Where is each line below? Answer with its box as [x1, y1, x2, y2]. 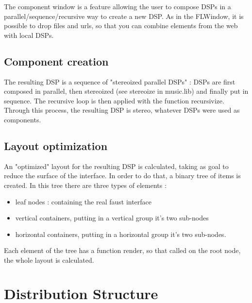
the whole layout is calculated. [4, 254, 94, 265]
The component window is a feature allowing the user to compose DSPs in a [4, 1, 231, 11]
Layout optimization [4, 138, 108, 153]
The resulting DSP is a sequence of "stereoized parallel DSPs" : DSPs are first [4, 76, 235, 86]
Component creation [4, 53, 109, 68]
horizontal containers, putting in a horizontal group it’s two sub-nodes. [15, 229, 226, 239]
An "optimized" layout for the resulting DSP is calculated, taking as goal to [4, 161, 229, 171]
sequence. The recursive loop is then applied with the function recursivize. [4, 95, 224, 105]
